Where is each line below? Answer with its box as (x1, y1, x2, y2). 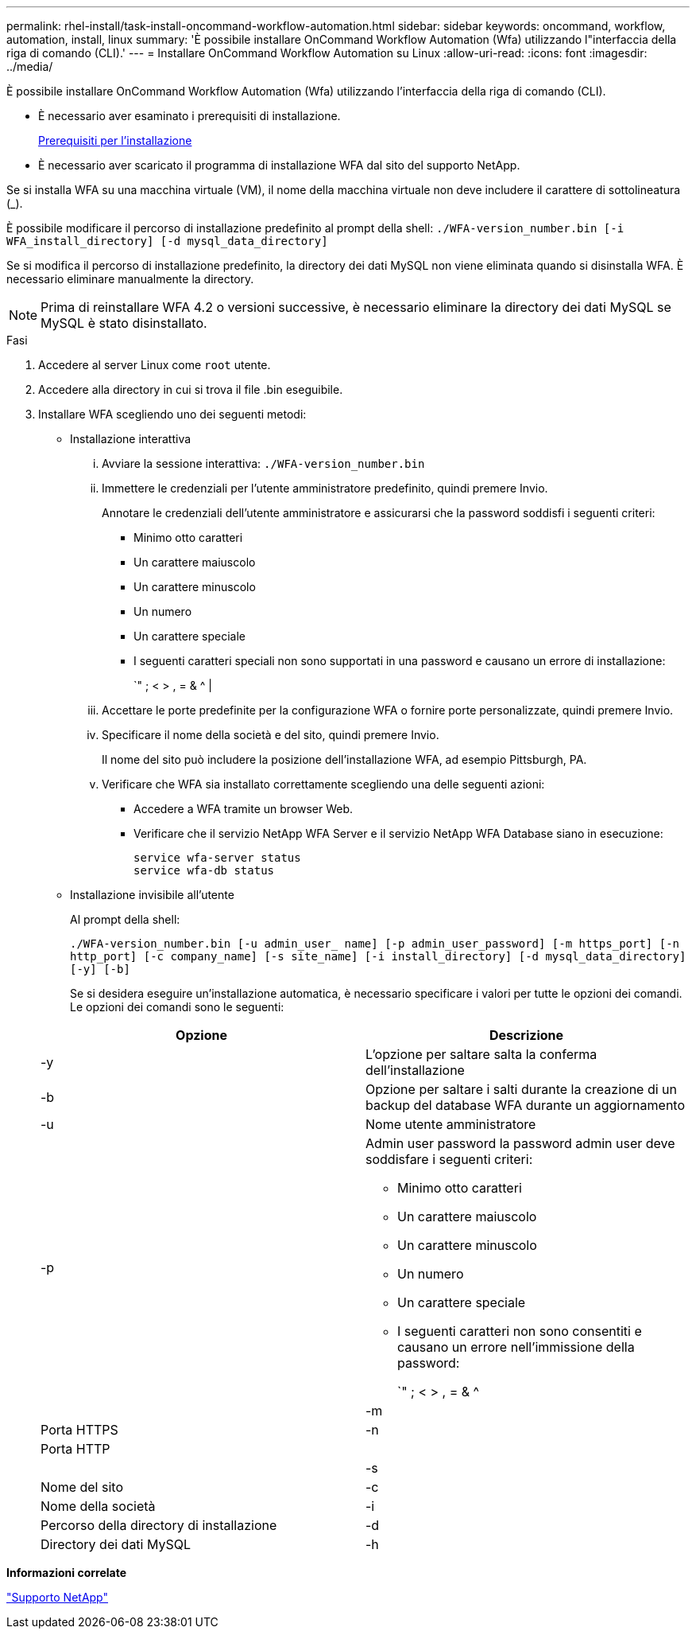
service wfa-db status (133, 864, 275, 877)
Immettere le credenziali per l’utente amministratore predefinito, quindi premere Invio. (102, 481, 548, 495)
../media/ (6, 60, 53, 73)
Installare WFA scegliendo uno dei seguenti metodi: (38, 407, 307, 421)
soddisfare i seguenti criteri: (365, 1151, 533, 1167)
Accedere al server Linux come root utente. (38, 358, 271, 372)
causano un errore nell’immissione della (397, 1339, 635, 1355)
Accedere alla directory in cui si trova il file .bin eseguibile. (38, 383, 343, 396)
